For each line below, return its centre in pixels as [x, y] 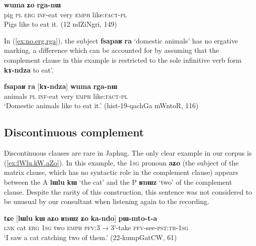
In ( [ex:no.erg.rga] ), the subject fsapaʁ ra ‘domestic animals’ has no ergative [121, 40]
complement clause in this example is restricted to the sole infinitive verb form [123, 60]
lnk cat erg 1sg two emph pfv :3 [52, 227]
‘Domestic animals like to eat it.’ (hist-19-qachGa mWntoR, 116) [101, 105]
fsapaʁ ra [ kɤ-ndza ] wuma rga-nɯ [61, 86]
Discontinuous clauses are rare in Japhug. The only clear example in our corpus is [128, 153]
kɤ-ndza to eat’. [29, 69]
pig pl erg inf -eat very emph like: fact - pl [65, 14]
